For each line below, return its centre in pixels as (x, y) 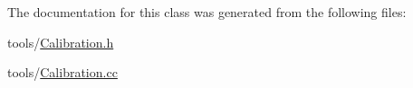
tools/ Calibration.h (61, 42)
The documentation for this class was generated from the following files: (207, 12)
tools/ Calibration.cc (62, 72)
